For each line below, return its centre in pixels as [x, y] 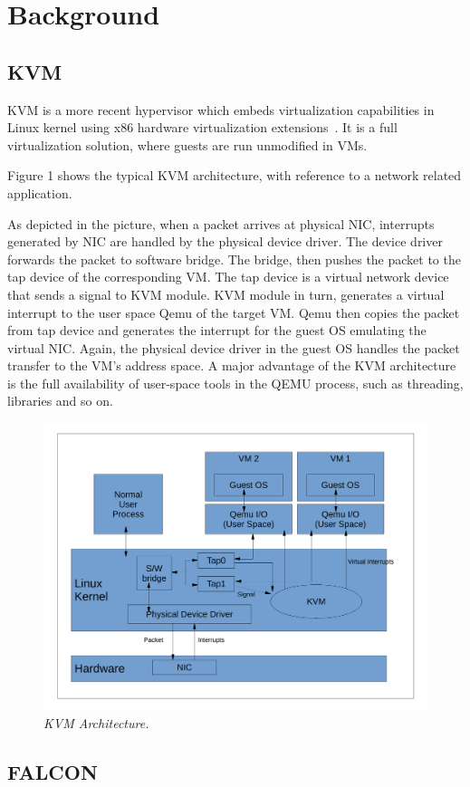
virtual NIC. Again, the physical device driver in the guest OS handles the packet [234, 347]
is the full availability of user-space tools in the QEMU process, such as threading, [235, 383]
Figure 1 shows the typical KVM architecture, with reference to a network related [235, 175]
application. [40, 192]
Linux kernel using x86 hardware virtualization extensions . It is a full [202, 127]
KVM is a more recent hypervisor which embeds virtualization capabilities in [221, 109]
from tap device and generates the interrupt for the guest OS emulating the [217, 330]
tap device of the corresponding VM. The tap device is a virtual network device [228, 277]
